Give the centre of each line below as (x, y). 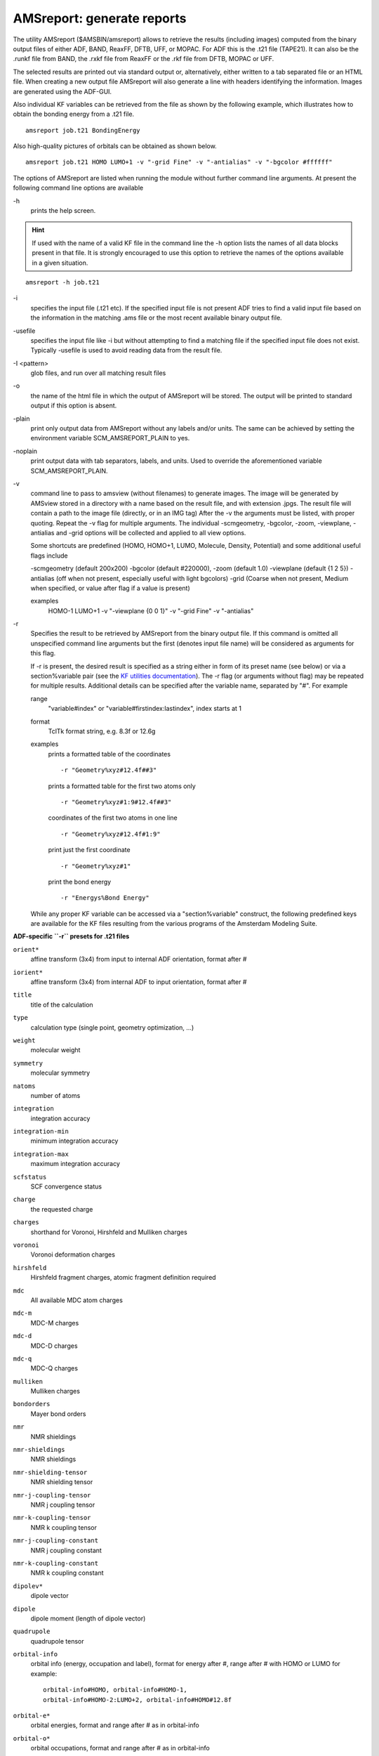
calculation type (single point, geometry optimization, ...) (112, 1027)
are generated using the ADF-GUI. (62, 91)
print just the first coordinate (89, 850)
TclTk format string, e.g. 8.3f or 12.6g (102, 731)
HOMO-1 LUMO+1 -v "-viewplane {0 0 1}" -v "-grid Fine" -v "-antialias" (151, 610)
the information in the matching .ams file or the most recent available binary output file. (156, 318)
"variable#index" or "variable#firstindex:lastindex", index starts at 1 (145, 709)
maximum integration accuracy (75, 1164)
